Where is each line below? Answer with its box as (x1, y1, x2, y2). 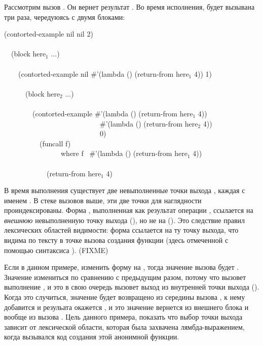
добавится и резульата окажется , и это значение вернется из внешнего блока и (4, 301, 249, 312)
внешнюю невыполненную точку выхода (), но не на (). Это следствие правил (4, 214, 245, 225)
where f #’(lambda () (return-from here (61, 148, 187, 159)
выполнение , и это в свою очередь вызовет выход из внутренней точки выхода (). (4, 281, 259, 292)
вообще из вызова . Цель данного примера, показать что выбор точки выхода (4, 311, 243, 322)
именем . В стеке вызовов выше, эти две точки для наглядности (4, 195, 202, 205)
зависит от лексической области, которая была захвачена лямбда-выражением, (4, 321, 245, 332)
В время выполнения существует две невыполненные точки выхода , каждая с (4, 185, 245, 196)
